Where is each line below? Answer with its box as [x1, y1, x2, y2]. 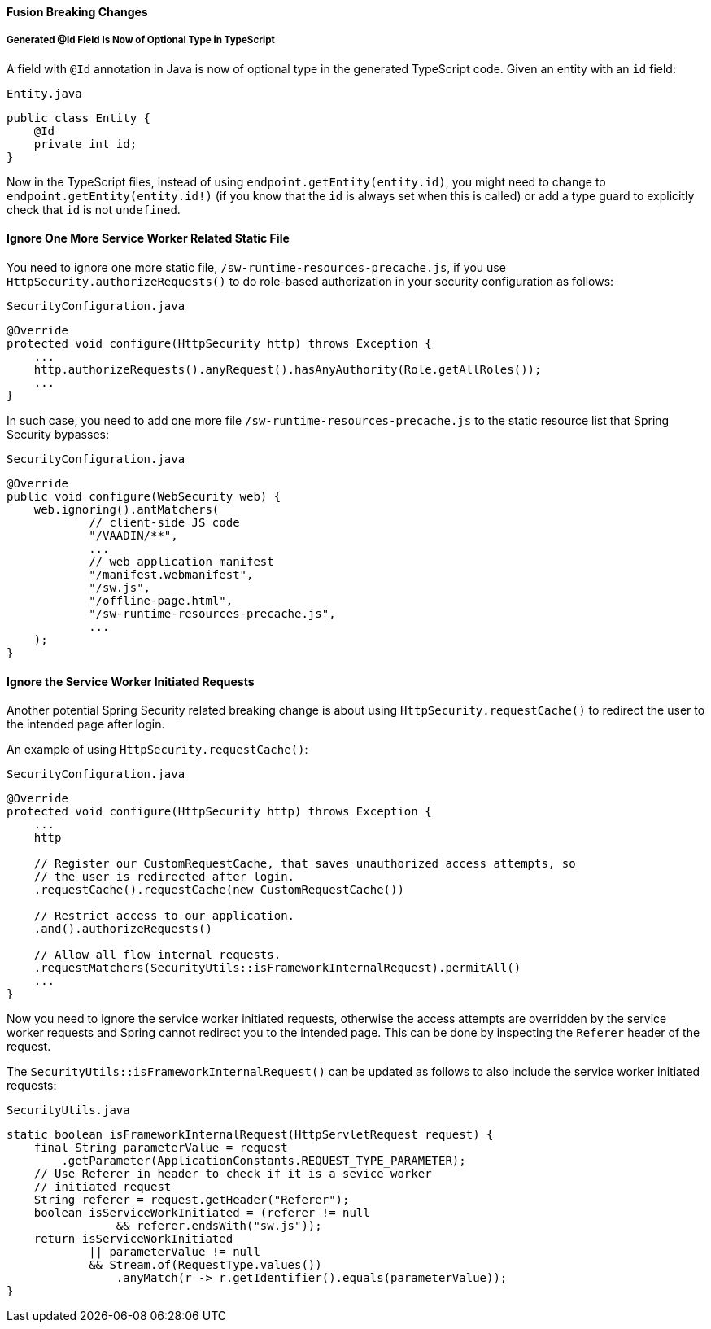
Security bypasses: [7, 427, 109, 441]
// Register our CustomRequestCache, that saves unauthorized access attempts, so [33, 857, 576, 871]
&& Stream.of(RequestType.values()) [89, 1258, 322, 1272]
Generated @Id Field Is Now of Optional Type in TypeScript [7, 34, 275, 46]
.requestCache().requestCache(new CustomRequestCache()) [33, 883, 404, 897]
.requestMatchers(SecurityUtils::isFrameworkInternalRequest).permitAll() [33, 961, 521, 975]
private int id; [33, 137, 137, 151]
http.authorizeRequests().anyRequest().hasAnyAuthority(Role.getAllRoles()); [33, 363, 542, 376]
